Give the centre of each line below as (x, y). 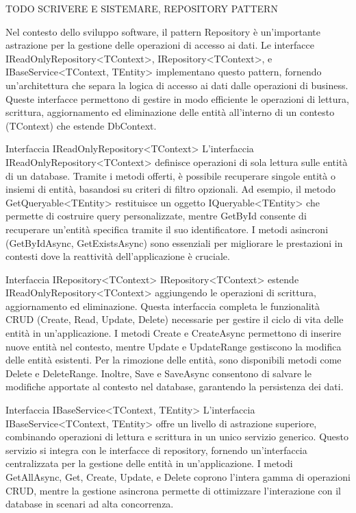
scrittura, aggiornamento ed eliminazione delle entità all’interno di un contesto (170, 112)
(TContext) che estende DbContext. (81, 125)
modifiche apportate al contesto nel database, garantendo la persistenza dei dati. (175, 386)
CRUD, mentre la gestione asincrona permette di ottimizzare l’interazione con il (173, 490)
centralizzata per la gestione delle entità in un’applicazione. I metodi (149, 463)
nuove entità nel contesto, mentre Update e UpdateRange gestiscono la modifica (174, 346)
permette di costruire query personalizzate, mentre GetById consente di (156, 216)
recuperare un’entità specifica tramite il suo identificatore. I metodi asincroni (167, 229)
